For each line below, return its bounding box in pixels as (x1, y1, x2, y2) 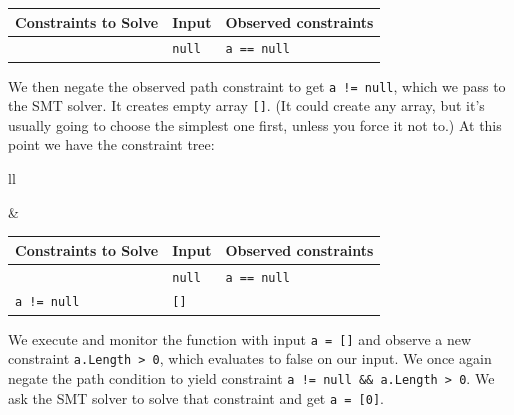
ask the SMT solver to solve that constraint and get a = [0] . (8, 387, 385, 408)
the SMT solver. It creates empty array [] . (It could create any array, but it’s (8, 95, 485, 116)
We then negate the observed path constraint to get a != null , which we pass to (8, 75, 506, 96)
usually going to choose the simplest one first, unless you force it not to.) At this (8, 114, 502, 135)
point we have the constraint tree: (8, 134, 215, 155)
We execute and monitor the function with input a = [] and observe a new (8, 328, 472, 349)
